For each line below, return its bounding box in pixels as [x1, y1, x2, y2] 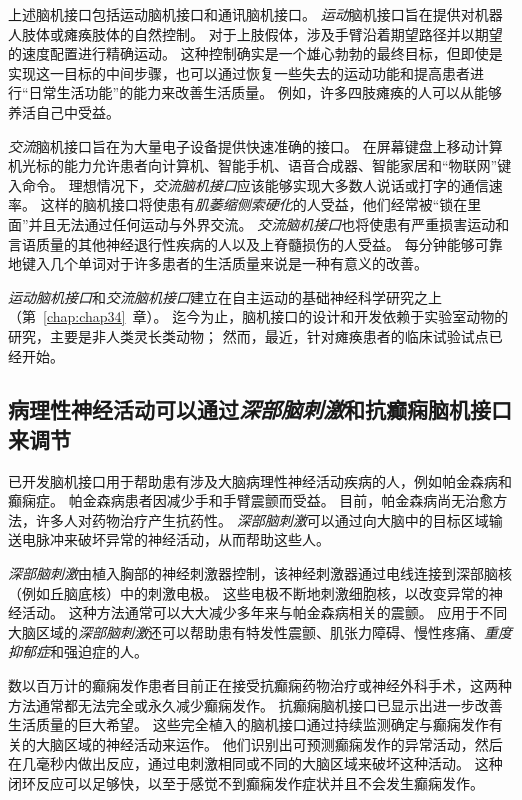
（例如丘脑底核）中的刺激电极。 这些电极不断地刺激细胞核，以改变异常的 [8, 582, 489, 603]
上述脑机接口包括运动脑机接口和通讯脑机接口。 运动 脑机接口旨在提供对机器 [8, 4, 503, 24]
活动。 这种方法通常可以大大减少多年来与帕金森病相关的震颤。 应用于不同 [21, 602, 508, 623]
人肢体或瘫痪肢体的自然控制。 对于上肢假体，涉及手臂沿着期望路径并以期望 [8, 23, 503, 44]
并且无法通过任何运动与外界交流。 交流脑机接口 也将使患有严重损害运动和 [28, 213, 510, 234]
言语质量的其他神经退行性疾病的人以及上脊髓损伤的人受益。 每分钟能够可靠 [8, 233, 503, 254]
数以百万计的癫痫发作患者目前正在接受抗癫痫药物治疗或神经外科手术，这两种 [8, 675, 512, 696]
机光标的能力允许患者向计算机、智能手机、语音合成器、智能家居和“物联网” [8, 155, 498, 176]
